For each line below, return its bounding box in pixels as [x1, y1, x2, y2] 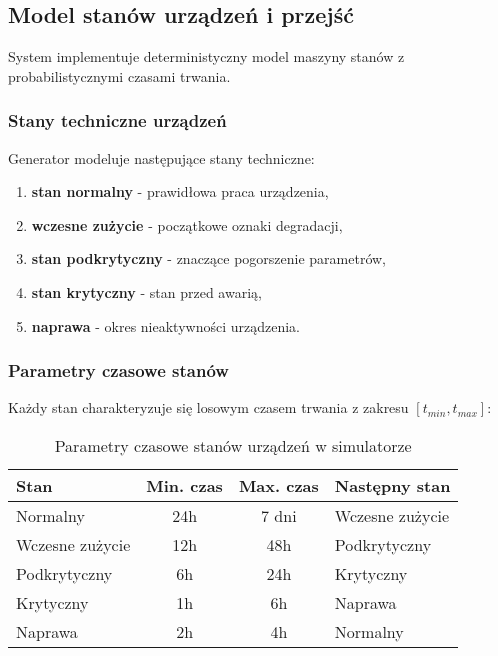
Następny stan [334, 473, 451, 497]
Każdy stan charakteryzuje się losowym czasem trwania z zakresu [8, 397, 409, 418]
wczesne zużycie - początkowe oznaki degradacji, [31, 214, 343, 235]
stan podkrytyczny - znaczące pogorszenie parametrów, [31, 248, 387, 269]
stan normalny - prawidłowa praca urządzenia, [31, 181, 329, 202]
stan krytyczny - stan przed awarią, [31, 281, 262, 302]
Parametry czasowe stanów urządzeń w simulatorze [54, 433, 412, 457]
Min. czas [146, 473, 223, 497]
